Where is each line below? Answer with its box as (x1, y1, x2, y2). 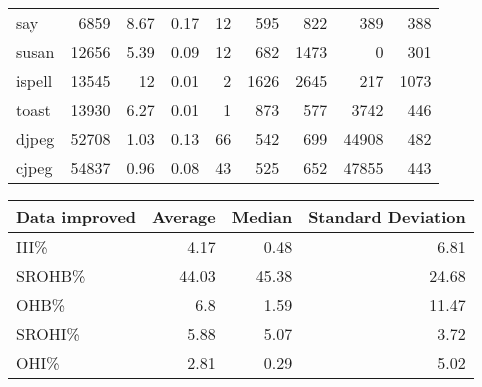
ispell (16, 69, 53, 92)
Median (231, 205, 293, 228)
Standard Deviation (308, 205, 466, 228)
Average (152, 205, 216, 228)
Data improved (16, 205, 137, 228)
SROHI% (16, 322, 80, 345)
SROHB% (16, 264, 86, 287)
